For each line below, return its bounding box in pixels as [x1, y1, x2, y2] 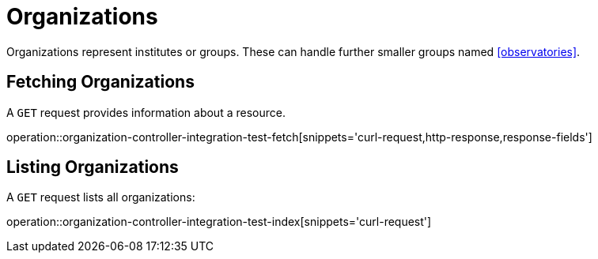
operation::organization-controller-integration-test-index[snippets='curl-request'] [6, 215, 432, 229]
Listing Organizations [6, 157, 179, 178]
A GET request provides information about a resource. [6, 105, 286, 119]
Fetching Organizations [6, 72, 195, 92]
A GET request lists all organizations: [6, 190, 195, 205]
